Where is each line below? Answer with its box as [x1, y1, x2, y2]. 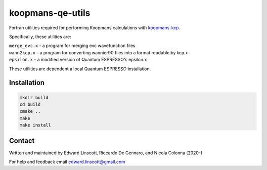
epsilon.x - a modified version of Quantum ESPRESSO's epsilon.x [9, 57, 147, 63]
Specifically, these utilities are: [9, 34, 71, 40]
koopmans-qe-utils [9, 7, 90, 18]
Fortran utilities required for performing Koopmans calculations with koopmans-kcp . [9, 25, 180, 31]
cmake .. [19, 109, 41, 114]
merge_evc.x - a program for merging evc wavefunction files [9, 42, 135, 49]
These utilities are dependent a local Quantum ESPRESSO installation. [9, 66, 151, 72]
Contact [9, 136, 35, 145]
